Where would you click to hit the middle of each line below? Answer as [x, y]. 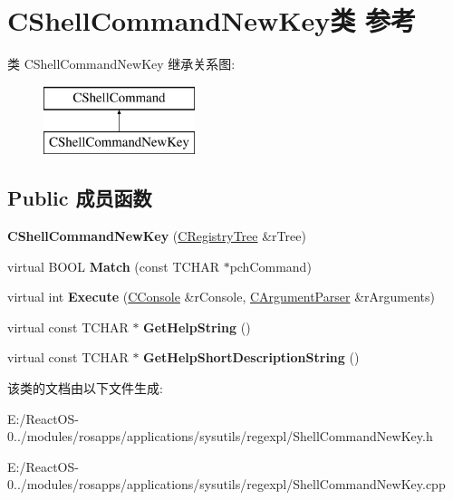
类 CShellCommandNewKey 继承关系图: [121, 64]
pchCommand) [270, 266]
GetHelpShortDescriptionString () [251, 357]
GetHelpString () [197, 327]
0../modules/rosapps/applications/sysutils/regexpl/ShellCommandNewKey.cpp [226, 484]
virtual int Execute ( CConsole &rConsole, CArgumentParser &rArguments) [221, 297]
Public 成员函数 [80, 198]
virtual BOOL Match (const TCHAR [113, 266]
